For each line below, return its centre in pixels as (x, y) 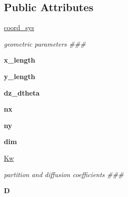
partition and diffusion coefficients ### (64, 174)
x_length (20, 60)
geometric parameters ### (45, 43)
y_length (20, 76)
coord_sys (19, 27)
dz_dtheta (22, 92)
